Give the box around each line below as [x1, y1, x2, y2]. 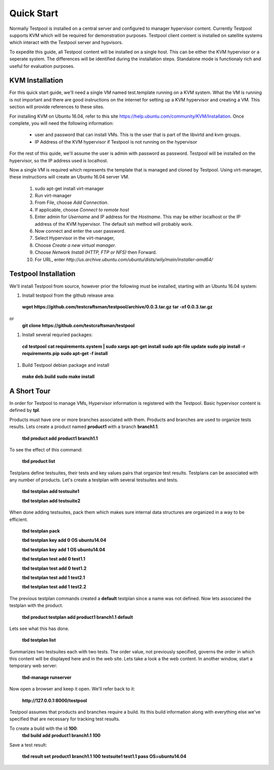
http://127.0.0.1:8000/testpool [22, 697, 87, 704]
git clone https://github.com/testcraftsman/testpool [22, 323, 134, 329]
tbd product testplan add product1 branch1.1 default [22, 614, 133, 620]
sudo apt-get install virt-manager [35, 185, 104, 191]
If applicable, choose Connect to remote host [35, 206, 129, 213]
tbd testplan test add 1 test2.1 [22, 574, 85, 580]
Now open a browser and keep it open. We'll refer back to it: [9, 686, 135, 692]
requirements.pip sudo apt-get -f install [22, 351, 108, 357]
